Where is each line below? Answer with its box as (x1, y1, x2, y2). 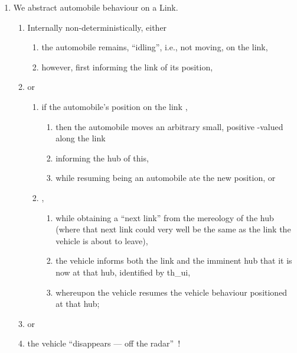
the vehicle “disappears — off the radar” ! (27, 337, 181, 349)
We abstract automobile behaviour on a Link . (13, 1, 178, 13)
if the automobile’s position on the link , (41, 100, 188, 112)
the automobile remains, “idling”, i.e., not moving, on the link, (41, 41, 268, 53)
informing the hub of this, (56, 151, 149, 164)
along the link (56, 132, 106, 144)
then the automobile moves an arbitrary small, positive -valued (56, 120, 283, 132)
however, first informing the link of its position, (41, 60, 213, 73)
